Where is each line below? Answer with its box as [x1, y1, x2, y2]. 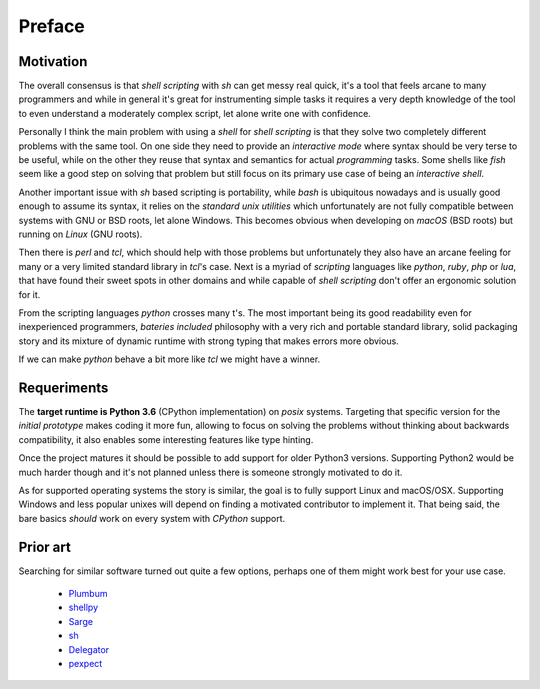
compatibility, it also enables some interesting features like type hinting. [18, 433, 314, 445]
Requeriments [18, 379, 109, 396]
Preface [18, 15, 85, 37]
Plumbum [68, 588, 108, 600]
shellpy [68, 601, 99, 614]
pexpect [68, 657, 103, 669]
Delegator [68, 643, 110, 655]
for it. [18, 288, 41, 300]
